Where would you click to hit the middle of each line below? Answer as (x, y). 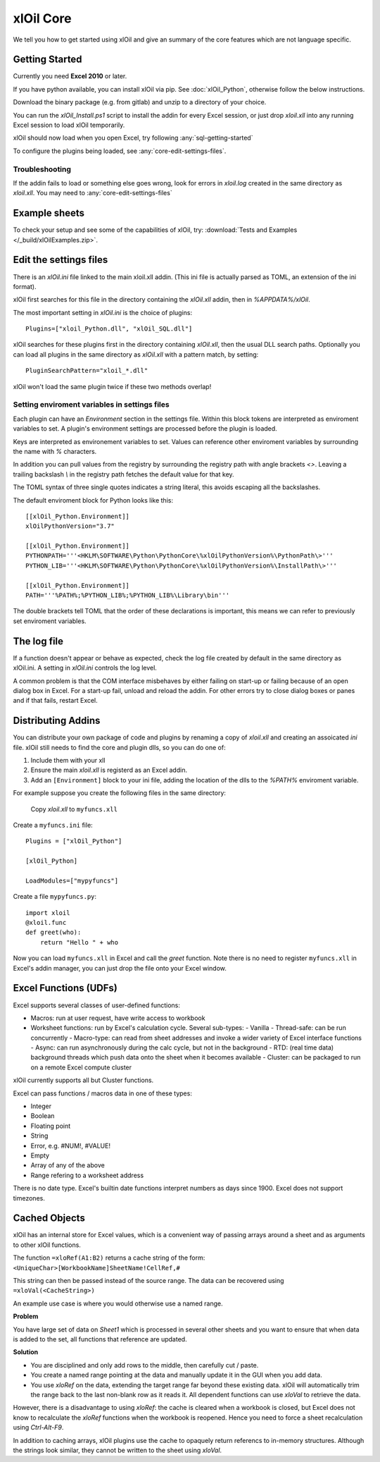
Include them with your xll (68, 760)
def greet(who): (53, 933)
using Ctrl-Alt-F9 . (38, 1427)
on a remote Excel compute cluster (81, 1067)
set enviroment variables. (50, 621)
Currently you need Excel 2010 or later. (70, 76)
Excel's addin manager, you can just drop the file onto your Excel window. (120, 968)
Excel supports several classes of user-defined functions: (97, 1005)
